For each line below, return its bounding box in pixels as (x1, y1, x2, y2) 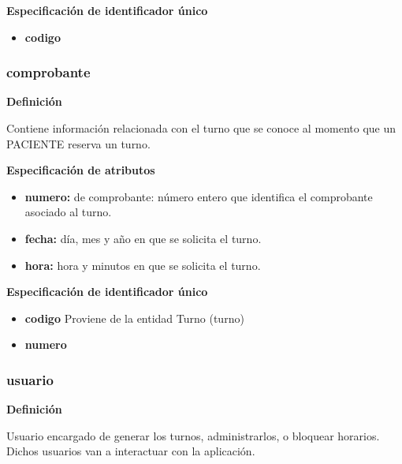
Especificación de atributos (6, 162, 155, 178)
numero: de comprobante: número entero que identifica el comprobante (24, 188, 373, 204)
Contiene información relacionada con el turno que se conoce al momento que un (6, 120, 396, 136)
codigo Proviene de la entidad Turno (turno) (24, 309, 244, 326)
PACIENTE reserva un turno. (6, 135, 151, 152)
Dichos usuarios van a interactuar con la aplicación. (6, 443, 255, 459)
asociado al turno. (24, 204, 112, 220)
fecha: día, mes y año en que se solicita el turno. (24, 230, 262, 246)
